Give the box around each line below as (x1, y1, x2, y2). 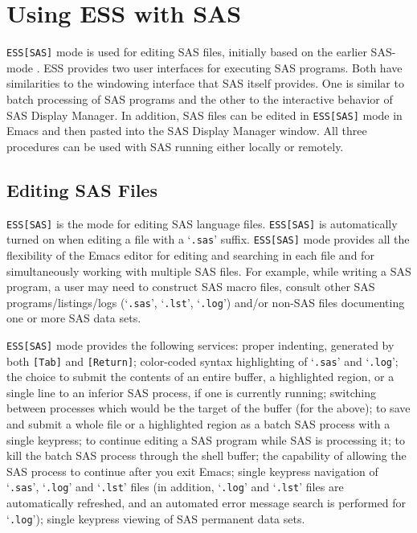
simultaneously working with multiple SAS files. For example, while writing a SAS (6, 262, 411, 279)
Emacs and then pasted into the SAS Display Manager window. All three (6, 122, 367, 139)
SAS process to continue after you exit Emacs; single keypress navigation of (6, 462, 378, 479)
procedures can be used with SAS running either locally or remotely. (6, 137, 344, 154)
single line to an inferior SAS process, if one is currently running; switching (6, 383, 376, 400)
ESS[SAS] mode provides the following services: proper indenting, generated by (6, 336, 395, 353)
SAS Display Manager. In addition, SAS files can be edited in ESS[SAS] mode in (6, 106, 403, 123)
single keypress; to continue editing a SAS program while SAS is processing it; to (6, 431, 406, 448)
